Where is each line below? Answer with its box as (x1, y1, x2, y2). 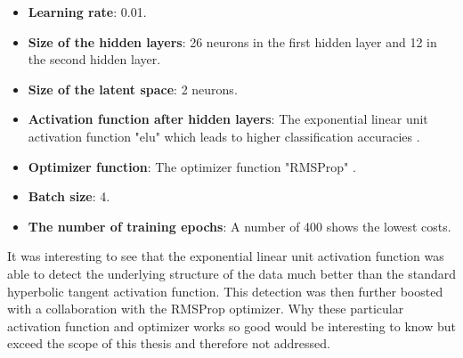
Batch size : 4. (28, 187, 110, 206)
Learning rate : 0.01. (28, 3, 147, 20)
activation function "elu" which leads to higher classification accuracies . (28, 126, 420, 145)
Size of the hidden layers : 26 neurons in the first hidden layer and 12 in (28, 32, 437, 51)
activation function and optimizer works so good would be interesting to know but (7, 316, 456, 335)
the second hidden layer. (28, 50, 161, 69)
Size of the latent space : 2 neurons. (28, 79, 238, 98)
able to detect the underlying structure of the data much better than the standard (7, 264, 456, 282)
